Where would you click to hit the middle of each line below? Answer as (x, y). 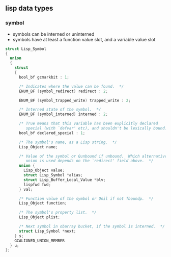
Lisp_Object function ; (43, 203)
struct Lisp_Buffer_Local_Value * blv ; (65, 180)
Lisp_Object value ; (44, 170)
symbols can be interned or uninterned (53, 34)
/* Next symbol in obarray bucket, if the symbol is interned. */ (92, 226)
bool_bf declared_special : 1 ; (52, 133)
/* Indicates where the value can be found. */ (71, 86)
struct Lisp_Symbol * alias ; (53, 175)
